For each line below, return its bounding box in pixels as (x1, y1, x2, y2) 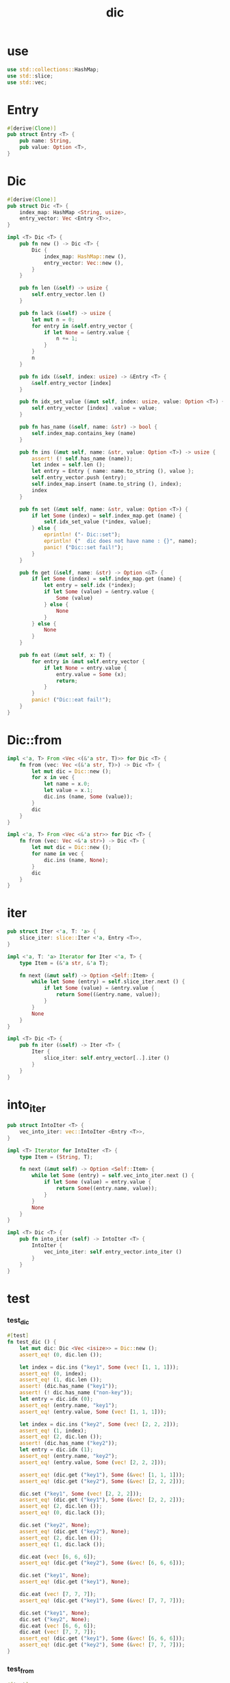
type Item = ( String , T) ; (19, 1153, 94, 1161)
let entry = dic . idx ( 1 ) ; (19, 1446, 94, 1453)
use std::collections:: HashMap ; (7, 66, 99, 73)
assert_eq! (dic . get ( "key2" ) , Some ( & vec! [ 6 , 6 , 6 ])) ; (19, 1559, 186, 1566)
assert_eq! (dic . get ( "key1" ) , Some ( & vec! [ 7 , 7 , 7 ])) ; (19, 1597, 186, 1604)
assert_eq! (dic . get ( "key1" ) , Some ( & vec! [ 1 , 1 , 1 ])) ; (19, 1471, 186, 1478)
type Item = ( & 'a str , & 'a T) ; (19, 960, 109, 966)
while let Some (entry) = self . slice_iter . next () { (31, 978, 186, 986)
